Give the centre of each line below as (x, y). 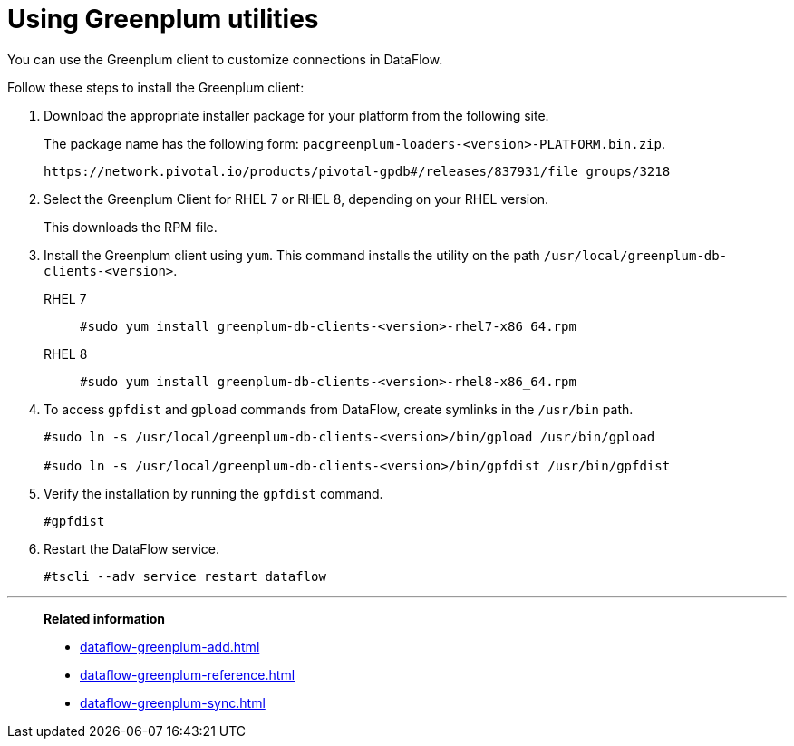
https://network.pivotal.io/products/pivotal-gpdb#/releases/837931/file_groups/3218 (357, 171)
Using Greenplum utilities (163, 19)
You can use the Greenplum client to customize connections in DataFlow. (225, 59)
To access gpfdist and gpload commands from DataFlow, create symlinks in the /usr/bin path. (339, 409)
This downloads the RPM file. (131, 227)
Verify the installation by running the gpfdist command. (213, 493)
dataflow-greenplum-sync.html (173, 702)
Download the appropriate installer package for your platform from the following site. (296, 115)
